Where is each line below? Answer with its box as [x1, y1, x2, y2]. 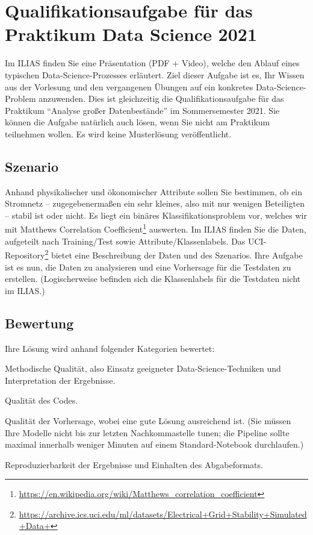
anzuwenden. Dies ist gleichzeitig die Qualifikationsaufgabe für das [39, 92, 284, 105]
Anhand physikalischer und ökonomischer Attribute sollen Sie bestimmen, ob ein [5, 185, 303, 198]
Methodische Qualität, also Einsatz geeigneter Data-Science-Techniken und [5, 362, 281, 375]
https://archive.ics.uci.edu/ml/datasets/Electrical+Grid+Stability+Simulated [19, 507, 307, 520]
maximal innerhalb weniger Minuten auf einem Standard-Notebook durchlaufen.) [5, 438, 304, 451]
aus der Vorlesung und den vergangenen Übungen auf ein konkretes [5, 80, 253, 93]
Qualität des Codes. [5, 394, 78, 407]
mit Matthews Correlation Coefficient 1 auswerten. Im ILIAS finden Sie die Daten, [5, 221, 306, 236]
